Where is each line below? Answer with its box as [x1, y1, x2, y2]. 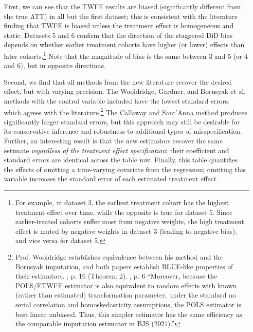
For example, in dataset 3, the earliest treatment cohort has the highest [15, 197, 229, 207]
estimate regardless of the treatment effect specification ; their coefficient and [4, 145, 229, 155]
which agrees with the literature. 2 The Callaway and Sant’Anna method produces [4, 105, 247, 117]
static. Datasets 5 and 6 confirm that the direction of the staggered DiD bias [4, 30, 233, 40]
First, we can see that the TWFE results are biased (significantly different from [4, 1, 241, 11]
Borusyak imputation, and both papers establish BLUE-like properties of [15, 261, 233, 271]
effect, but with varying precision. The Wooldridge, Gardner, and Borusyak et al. [4, 86, 246, 96]
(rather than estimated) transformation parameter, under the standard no [15, 290, 236, 300]
